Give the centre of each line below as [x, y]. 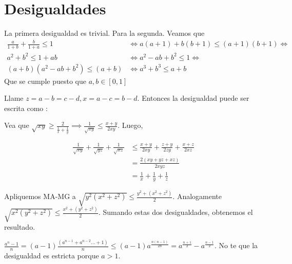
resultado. [20, 227]
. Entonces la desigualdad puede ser [193, 98]
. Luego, [130, 125]
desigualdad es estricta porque [52, 255]
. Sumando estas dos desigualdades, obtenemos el [176, 212]
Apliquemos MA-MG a [40, 196]
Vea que [17, 125]
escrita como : [26, 108]
